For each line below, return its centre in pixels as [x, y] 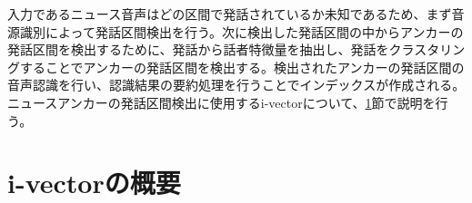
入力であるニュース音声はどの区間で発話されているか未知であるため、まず [230, 14]
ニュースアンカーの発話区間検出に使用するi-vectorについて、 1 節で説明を [221, 102]
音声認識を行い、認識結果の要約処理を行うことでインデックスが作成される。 [236, 85]
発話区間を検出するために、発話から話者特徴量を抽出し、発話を [198, 49]
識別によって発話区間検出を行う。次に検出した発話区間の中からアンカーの [241, 31]
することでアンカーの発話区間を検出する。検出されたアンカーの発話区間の [242, 67]
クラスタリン [427, 49]
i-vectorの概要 [94, 183]
